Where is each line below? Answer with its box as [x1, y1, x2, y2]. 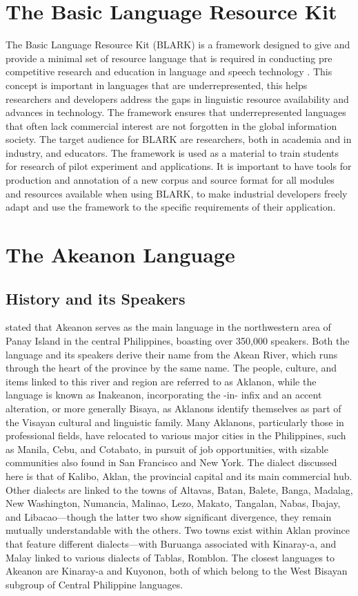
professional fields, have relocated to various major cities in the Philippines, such [6, 428, 346, 443]
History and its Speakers [6, 287, 186, 309]
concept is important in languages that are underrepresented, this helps [6, 77, 308, 92]
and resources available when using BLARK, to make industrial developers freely [6, 186, 348, 200]
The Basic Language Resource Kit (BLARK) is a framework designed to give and [6, 37, 350, 52]
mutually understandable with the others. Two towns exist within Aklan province [6, 523, 350, 537]
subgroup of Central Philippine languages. [6, 577, 183, 591]
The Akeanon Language [6, 240, 235, 269]
